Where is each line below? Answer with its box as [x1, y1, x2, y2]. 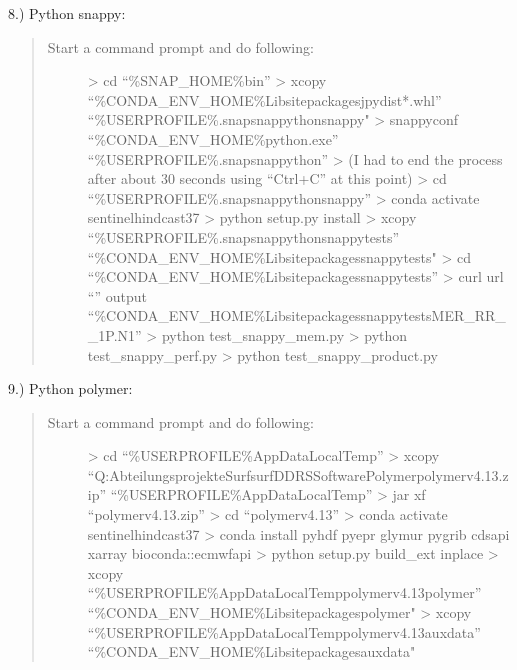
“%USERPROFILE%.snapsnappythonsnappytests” [87, 226, 400, 247]
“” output [87, 285, 147, 306]
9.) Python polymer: [8, 378, 133, 399]
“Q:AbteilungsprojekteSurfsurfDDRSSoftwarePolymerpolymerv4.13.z [87, 464, 509, 485]
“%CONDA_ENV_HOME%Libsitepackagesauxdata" [87, 641, 416, 662]
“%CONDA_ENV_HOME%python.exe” [87, 128, 339, 149]
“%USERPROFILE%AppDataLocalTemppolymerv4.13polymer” [87, 582, 482, 603]
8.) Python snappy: [8, 3, 126, 23]
